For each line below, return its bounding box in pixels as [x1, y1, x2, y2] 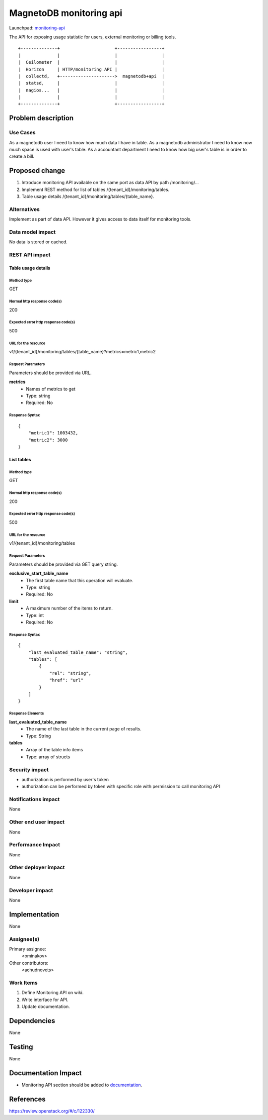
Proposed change [9, 167, 66, 175]
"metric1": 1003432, [28, 430, 78, 436]
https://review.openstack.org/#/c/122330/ [9, 1108, 95, 1114]
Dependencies [9, 1017, 56, 1025]
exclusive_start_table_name [9, 570, 68, 577]
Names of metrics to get [26, 386, 75, 392]
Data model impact [9, 228, 56, 235]
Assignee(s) [9, 935, 40, 942]
